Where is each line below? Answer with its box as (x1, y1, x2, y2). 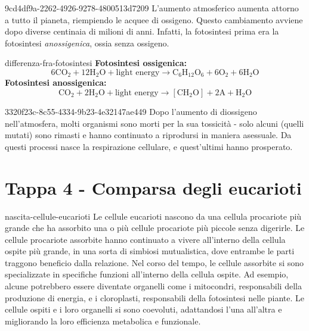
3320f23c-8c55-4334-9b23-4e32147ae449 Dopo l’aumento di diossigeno (5, 105, 257, 118)
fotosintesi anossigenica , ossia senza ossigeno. (5, 36, 169, 49)
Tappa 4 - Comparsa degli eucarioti (5, 175, 302, 199)
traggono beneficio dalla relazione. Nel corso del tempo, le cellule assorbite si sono (5, 256, 304, 268)
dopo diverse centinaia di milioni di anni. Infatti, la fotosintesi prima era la (5, 25, 279, 38)
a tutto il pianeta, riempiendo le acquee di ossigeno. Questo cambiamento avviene (5, 13, 303, 26)
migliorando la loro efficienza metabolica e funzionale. (5, 314, 201, 327)
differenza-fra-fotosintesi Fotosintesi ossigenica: (5, 57, 187, 69)
